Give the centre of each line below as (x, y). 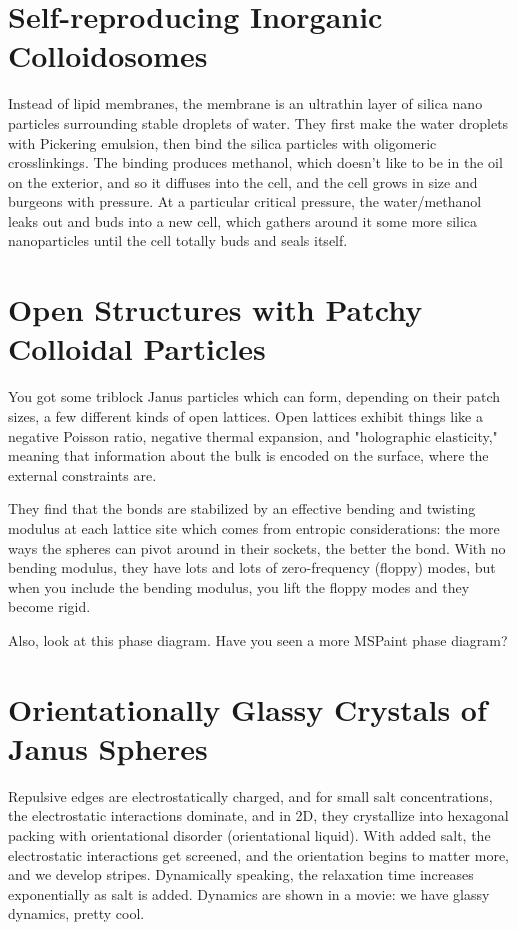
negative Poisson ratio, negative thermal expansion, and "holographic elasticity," (253, 435)
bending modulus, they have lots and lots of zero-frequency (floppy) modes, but (252, 567)
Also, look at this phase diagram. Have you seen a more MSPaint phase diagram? (258, 639)
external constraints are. (82, 474)
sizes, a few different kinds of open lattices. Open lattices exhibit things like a (245, 415)
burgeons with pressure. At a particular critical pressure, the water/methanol (245, 201)
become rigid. (49, 606)
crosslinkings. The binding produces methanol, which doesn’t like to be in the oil (255, 162)
